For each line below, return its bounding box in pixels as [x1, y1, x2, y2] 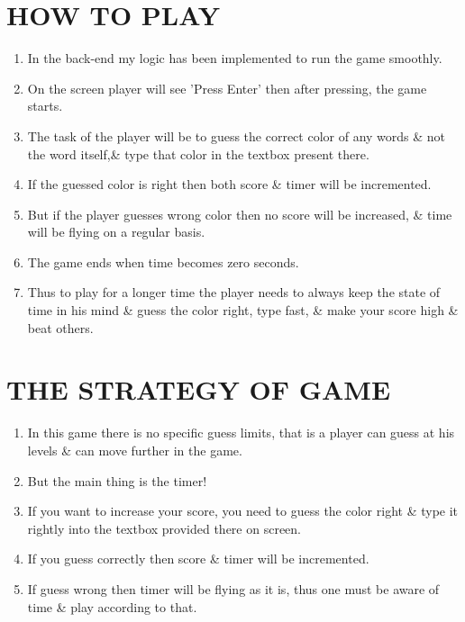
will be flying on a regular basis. [27, 222, 205, 241]
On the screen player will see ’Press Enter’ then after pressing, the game [27, 78, 427, 97]
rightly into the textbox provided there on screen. [27, 518, 301, 537]
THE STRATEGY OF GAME [6, 371, 391, 408]
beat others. [27, 318, 94, 337]
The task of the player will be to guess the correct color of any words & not [27, 126, 446, 145]
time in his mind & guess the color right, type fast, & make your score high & [27, 301, 459, 320]
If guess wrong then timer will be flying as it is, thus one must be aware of [27, 579, 440, 598]
